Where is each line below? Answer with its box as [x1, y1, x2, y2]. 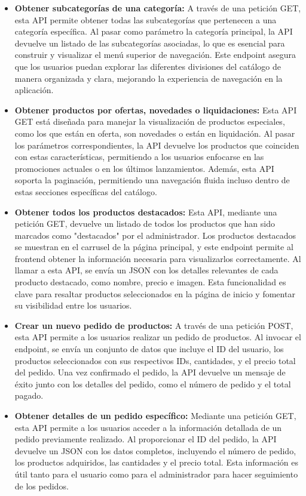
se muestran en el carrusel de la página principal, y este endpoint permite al [14, 241, 293, 253]
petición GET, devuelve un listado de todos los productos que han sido [14, 217, 275, 230]
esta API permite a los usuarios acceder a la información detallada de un [14, 421, 282, 433]
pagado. [14, 389, 44, 402]
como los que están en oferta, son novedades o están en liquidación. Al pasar [14, 127, 295, 139]
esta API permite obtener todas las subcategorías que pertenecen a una [14, 13, 277, 26]
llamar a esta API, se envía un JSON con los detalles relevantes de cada [14, 264, 279, 276]
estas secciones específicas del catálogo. [14, 185, 157, 198]
